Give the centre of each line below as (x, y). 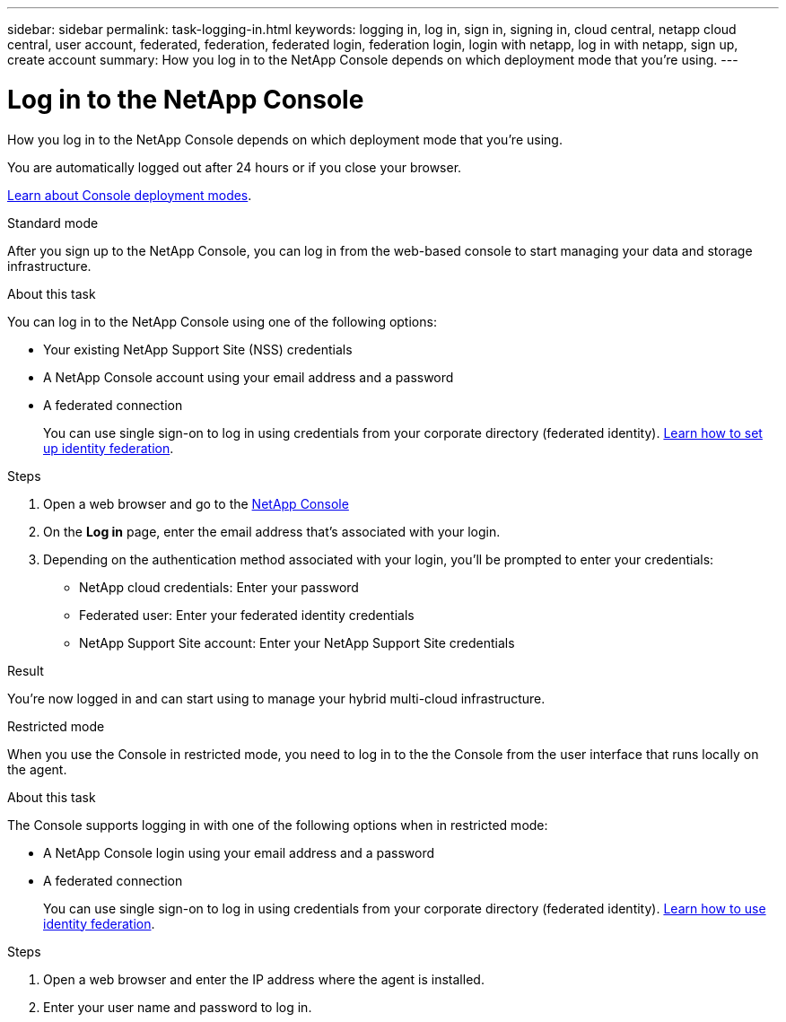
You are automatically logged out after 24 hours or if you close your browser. (235, 167)
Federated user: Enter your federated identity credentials (247, 615)
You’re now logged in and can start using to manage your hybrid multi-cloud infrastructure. (276, 698)
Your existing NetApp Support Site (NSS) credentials (198, 349)
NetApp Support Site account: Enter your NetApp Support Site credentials (297, 642)
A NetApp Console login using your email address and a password (239, 852)
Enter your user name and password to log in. (178, 1007)
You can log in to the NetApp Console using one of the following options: (222, 321)
